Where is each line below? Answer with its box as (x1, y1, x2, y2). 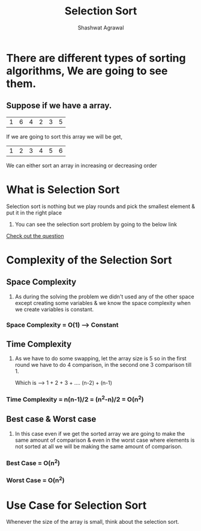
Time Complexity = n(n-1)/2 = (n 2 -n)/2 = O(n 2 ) (6, 394, 144, 404)
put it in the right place (6, 209, 62, 216)
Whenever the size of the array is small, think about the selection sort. (6, 518, 179, 526)
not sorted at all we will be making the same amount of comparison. (14, 442, 183, 450)
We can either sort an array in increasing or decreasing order (6, 162, 157, 169)
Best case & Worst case (6, 414, 97, 424)
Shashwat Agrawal (77, 24, 124, 31)
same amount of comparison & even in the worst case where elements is (14, 436, 195, 443)
